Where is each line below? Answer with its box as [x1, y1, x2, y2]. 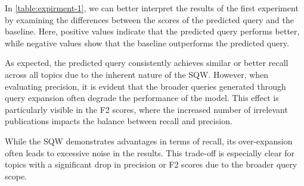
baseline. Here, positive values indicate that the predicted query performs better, [5, 25, 300, 37]
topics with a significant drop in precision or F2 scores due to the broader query [5, 158, 297, 171]
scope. [5, 169, 27, 182]
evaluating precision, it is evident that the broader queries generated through [5, 80, 286, 92]
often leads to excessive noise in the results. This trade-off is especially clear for [5, 146, 295, 159]
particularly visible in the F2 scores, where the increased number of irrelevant [5, 103, 288, 115]
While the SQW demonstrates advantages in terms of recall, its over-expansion [5, 134, 293, 147]
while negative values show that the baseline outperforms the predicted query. [5, 36, 289, 49]
